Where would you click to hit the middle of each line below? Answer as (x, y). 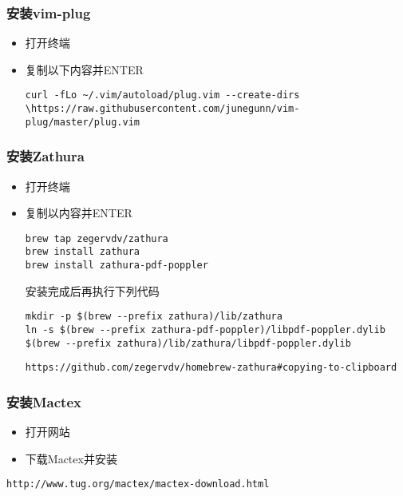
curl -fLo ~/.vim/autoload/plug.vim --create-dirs (162, 95)
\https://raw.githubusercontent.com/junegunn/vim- (162, 109)
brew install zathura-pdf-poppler (117, 266)
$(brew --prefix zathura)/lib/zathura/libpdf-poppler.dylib (188, 343)
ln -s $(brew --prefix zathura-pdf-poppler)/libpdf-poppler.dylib (205, 330)
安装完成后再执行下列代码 (92, 290)
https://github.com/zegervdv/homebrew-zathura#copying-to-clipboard (211, 368)
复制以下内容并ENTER (84, 69)
